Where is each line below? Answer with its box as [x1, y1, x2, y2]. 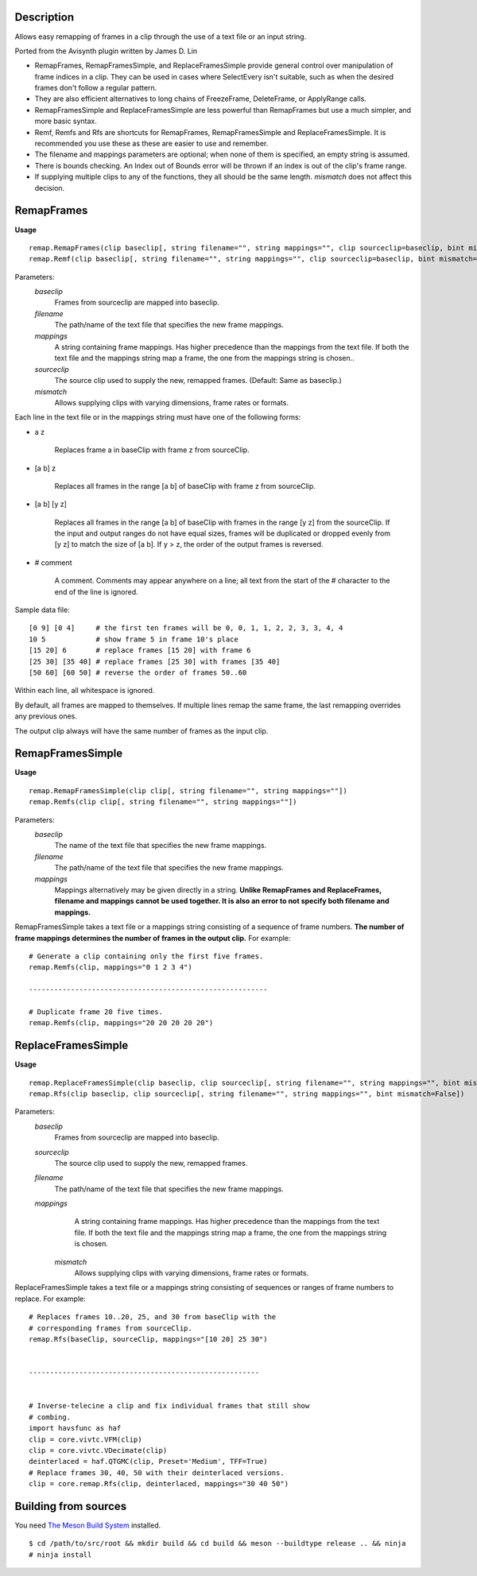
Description [14, 10, 75, 24]
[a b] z [34, 463, 56, 473]
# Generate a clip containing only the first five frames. [29, 951, 264, 961]
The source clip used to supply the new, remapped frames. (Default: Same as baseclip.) [54, 376, 342, 385]
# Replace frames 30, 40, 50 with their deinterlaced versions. [29, 1468, 285, 1477]
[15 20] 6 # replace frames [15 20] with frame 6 [29, 646, 251, 655]
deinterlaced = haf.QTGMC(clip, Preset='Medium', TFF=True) [29, 1457, 268, 1466]
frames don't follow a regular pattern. [34, 83, 157, 93]
